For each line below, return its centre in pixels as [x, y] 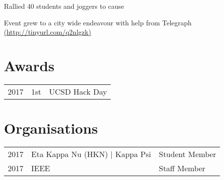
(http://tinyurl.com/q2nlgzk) [48, 32]
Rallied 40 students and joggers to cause [64, 6]
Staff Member [182, 168]
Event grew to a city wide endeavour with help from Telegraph [98, 22]
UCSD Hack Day [78, 91]
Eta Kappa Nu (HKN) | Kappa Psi [91, 154]
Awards [29, 65]
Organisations [51, 128]
